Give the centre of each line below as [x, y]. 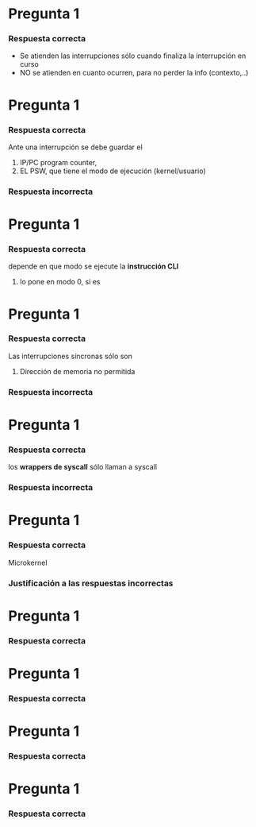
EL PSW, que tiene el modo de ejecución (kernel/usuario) [113, 171]
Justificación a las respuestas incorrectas [91, 583]
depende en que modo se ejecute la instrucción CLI [94, 266]
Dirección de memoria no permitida [77, 371]
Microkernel [28, 562]
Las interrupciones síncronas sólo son [71, 356]
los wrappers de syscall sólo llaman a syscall [82, 467]
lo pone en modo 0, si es [60, 282]
